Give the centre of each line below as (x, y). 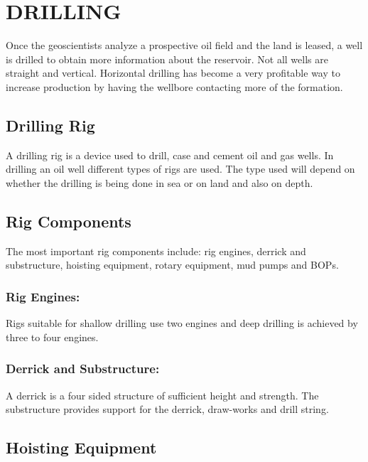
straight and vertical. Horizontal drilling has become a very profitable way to (173, 73)
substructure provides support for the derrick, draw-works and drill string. (167, 409)
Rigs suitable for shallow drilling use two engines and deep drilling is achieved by (182, 323)
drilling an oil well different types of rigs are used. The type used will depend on (180, 169)
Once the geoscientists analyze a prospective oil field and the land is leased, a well (184, 45)
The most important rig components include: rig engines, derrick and (156, 251)
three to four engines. (52, 337)
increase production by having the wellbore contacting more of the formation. (174, 86)
